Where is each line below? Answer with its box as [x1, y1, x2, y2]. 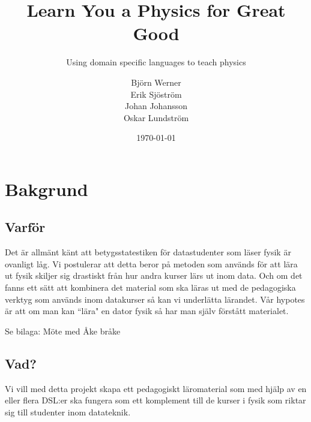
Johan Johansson [124, 100, 187, 112]
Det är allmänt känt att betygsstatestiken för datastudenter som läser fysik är [5, 246, 291, 258]
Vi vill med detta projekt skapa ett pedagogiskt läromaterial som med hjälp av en [5, 382, 307, 394]
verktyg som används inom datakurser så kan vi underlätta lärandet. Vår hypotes [5, 293, 305, 305]
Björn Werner [131, 76, 181, 88]
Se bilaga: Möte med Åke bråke [5, 324, 121, 337]
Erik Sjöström [130, 88, 182, 100]
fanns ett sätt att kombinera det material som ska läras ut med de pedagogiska [5, 281, 296, 294]
